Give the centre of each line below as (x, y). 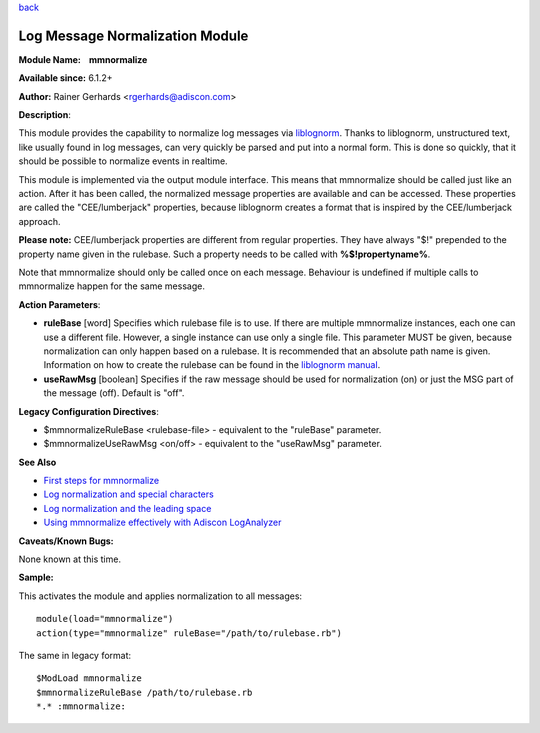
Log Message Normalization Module (133, 35)
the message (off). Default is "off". (114, 393)
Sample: (36, 577)
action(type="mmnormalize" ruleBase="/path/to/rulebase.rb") (189, 633)
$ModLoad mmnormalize (89, 678)
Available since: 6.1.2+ (65, 78)
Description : (45, 115)
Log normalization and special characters (128, 494)
